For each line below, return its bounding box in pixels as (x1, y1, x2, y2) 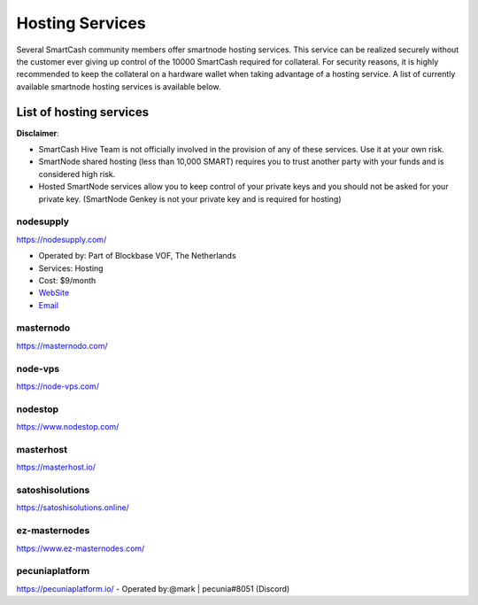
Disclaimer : (16, 128, 59, 138)
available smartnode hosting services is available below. (16, 81, 221, 92)
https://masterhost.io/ (16, 462, 96, 473)
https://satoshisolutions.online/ (16, 502, 130, 513)
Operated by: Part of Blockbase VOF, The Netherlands (38, 251, 236, 261)
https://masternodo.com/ (16, 340, 108, 351)
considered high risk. (38, 168, 116, 179)
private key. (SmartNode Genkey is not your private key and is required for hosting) (38, 193, 342, 204)
